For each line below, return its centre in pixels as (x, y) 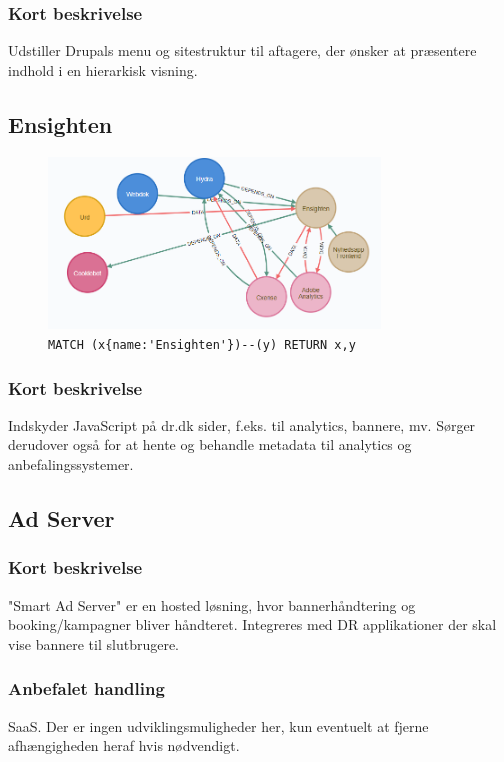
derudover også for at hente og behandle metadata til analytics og (210, 444)
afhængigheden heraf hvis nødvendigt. (124, 745)
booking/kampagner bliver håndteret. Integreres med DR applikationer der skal (252, 624)
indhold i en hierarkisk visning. (103, 69)
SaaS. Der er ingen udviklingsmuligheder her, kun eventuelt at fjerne (218, 725)
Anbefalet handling (86, 688)
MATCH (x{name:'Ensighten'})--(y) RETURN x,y (202, 344)
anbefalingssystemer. (71, 464)
